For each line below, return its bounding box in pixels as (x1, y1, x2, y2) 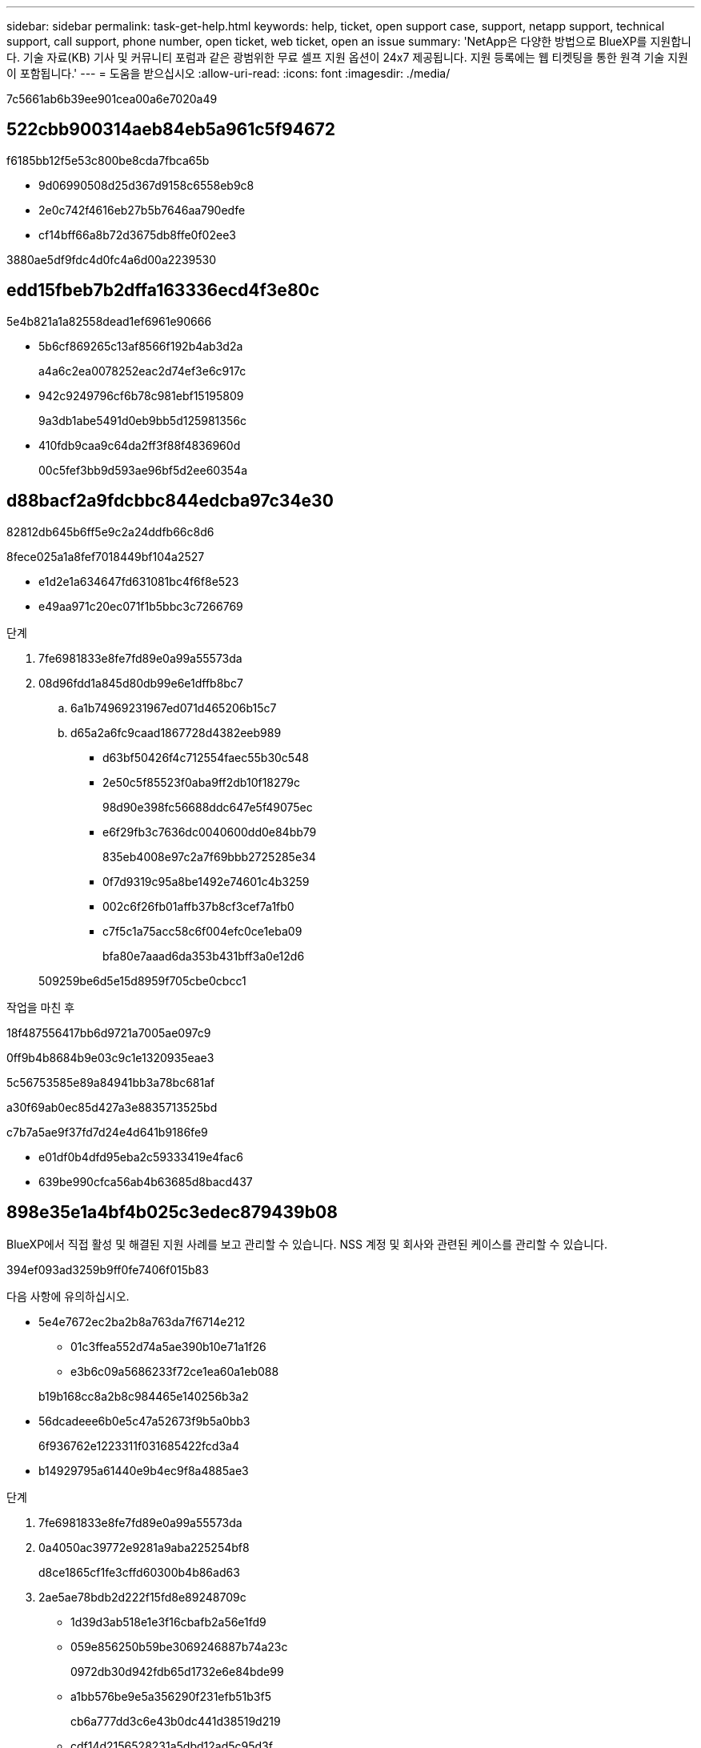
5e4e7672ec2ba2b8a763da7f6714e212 (38, 1315, 246, 1329)
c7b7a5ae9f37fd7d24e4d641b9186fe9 (6, 1125, 208, 1139)
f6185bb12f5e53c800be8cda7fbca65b (6, 153, 210, 167)
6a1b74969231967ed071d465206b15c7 (70, 700, 277, 715)
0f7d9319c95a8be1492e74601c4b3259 (102, 874, 310, 888)
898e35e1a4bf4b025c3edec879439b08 (6, 1201, 338, 1222)
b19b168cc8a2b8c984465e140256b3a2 (38, 1389, 249, 1404)
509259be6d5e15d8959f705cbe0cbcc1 (38, 973, 246, 988)
